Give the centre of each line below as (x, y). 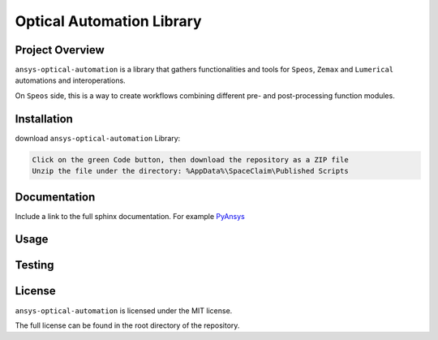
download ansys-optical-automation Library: (98, 138)
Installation (44, 119)
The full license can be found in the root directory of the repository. (127, 325)
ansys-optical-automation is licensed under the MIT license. (124, 310)
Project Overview (60, 50)
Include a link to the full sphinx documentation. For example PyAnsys (130, 216)
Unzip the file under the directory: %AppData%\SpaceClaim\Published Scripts (190, 171)
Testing (34, 265)
